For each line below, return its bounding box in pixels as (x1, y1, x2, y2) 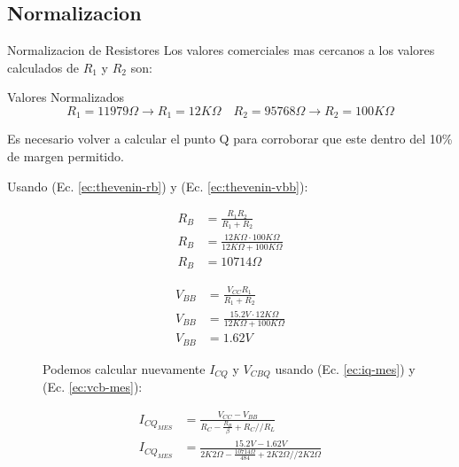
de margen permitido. (7, 147, 124, 166)
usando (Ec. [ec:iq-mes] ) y (275, 359, 416, 377)
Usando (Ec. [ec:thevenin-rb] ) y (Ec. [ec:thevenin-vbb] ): (7, 176, 308, 195)
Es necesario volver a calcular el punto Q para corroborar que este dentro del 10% (7, 129, 453, 148)
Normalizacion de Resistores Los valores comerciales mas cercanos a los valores (7, 41, 435, 59)
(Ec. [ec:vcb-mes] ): (43, 377, 143, 396)
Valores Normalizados (7, 88, 125, 106)
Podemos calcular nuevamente (43, 359, 206, 377)
